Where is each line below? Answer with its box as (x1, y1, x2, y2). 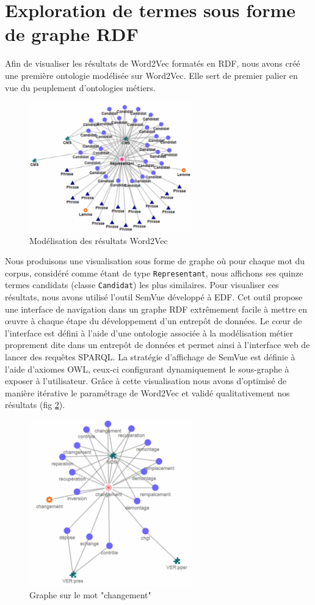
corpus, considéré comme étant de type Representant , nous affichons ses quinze (5, 266, 303, 279)
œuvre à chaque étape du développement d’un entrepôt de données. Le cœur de (5, 314, 302, 327)
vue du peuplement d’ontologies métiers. (5, 81, 156, 94)
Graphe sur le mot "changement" (29, 588, 151, 601)
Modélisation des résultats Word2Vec (29, 234, 168, 247)
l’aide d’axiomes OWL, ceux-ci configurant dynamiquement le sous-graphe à (5, 362, 289, 375)
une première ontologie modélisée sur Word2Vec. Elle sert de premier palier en (5, 69, 298, 81)
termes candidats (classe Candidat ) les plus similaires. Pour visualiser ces (5, 278, 279, 291)
